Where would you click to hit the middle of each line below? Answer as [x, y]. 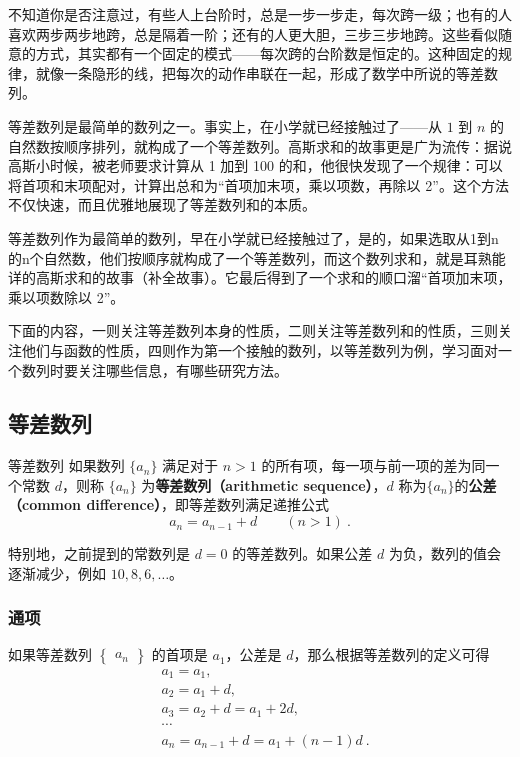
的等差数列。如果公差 [302, 553]
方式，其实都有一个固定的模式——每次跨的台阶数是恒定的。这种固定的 [266, 53]
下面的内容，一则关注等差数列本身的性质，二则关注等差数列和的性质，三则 [253, 330]
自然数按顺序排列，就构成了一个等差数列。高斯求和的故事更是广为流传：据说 [260, 145]
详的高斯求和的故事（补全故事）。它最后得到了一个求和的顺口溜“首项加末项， [260, 277]
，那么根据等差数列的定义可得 [391, 654]
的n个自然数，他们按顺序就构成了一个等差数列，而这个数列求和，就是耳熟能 [257, 257]
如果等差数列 [50, 654]
